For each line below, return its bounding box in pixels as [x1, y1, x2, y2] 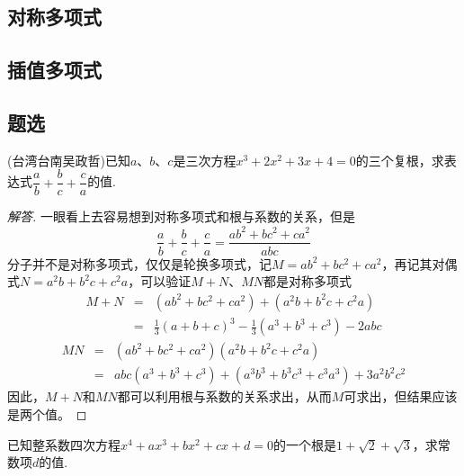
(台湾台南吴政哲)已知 [7, 150, 130, 169]
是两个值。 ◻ [7, 404, 87, 423]
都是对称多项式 [263, 272, 352, 291]
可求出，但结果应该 [344, 387, 458, 406]
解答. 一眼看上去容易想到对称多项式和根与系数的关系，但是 [7, 207, 355, 226]
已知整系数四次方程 [7, 435, 120, 454]
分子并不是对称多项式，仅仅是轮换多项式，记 [7, 254, 272, 273]
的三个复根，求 [355, 150, 444, 169]
